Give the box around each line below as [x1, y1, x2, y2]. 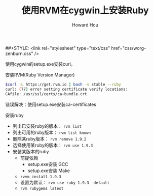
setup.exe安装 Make [27, 167, 70, 174]
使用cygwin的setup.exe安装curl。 [5, 61, 75, 67]
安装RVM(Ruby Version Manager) [5, 72, 75, 78]
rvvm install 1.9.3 [20, 174, 62, 179]
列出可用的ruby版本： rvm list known [12, 129, 91, 135]
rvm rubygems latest [20, 186, 64, 191]
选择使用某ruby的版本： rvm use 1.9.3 [12, 142, 93, 148]
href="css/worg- [111, 45, 146, 51]
